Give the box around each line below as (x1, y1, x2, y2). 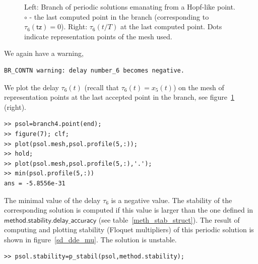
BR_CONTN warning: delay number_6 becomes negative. (4, 67, 184, 74)
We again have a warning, (4, 48, 84, 58)
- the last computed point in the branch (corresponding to (29, 11, 209, 22)
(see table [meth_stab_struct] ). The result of (98, 214, 240, 225)
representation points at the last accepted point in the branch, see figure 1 (4, 92, 235, 102)
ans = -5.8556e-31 (4, 179, 66, 187)
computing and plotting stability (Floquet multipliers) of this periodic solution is (4, 224, 254, 235)
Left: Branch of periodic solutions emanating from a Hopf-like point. (24, 2, 235, 12)
